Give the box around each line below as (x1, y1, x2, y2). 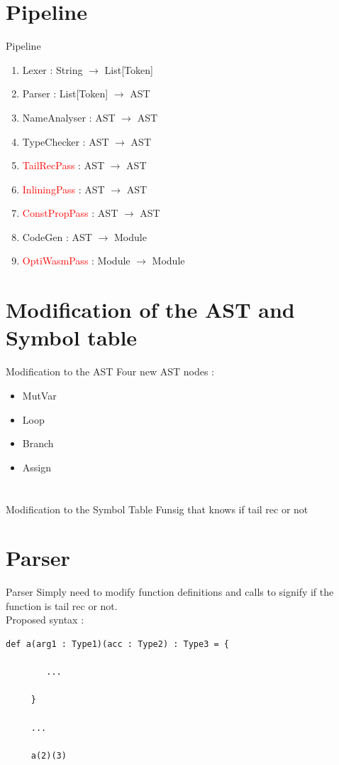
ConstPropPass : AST (22, 205, 118, 220)
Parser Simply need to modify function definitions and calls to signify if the (6, 584, 334, 599)
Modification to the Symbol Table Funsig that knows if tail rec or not (6, 501, 309, 516)
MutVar (22, 387, 57, 402)
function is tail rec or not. (6, 598, 118, 613)
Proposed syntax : (6, 612, 84, 627)
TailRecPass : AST (22, 158, 105, 173)
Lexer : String (22, 62, 83, 77)
